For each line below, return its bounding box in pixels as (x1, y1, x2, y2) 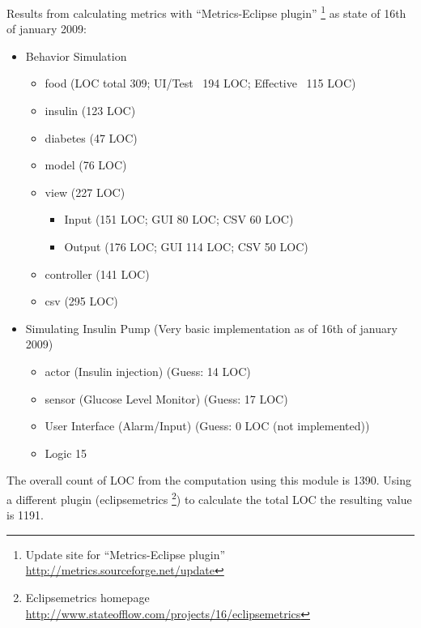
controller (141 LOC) (45, 265, 150, 282)
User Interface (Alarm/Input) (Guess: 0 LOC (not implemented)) (45, 417, 370, 434)
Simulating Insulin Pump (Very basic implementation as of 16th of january (25, 319, 398, 336)
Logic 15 (45, 444, 87, 461)
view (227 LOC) (45, 183, 125, 200)
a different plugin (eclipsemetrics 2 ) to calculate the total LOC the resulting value (6, 488, 412, 507)
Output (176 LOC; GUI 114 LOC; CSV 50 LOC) (64, 238, 308, 254)
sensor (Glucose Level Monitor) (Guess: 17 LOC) (45, 390, 288, 407)
